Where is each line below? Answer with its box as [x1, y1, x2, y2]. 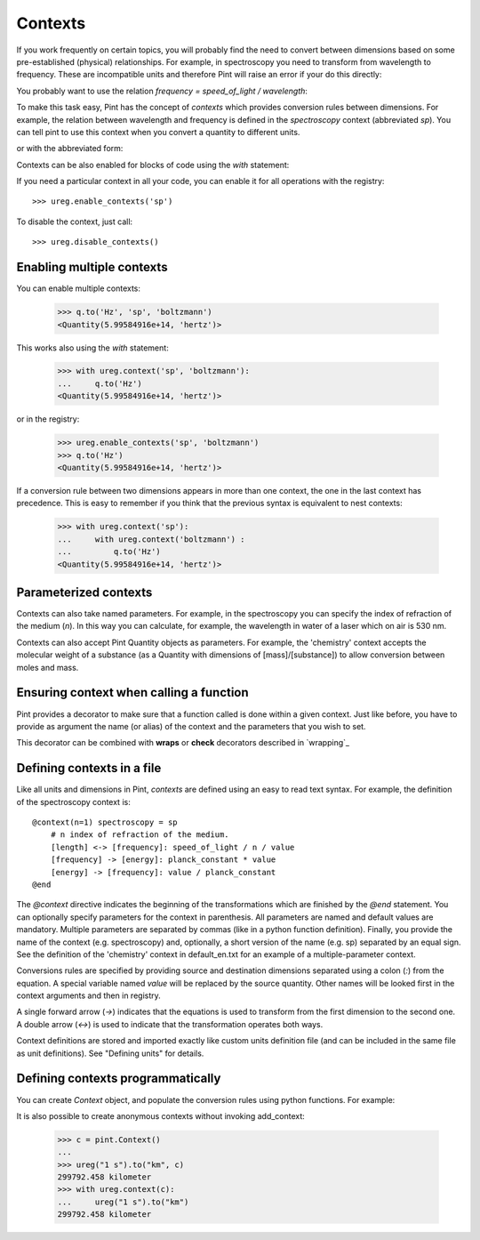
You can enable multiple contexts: [16, 283, 141, 294]
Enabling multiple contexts [16, 260, 168, 275]
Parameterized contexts [16, 584, 153, 600]
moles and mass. [16, 662, 79, 672]
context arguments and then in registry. [16, 990, 162, 1001]
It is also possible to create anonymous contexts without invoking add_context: [16, 1110, 306, 1121]
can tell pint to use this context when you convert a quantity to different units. [16, 126, 300, 137]
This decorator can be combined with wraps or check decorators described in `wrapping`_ [16, 737, 350, 748]
